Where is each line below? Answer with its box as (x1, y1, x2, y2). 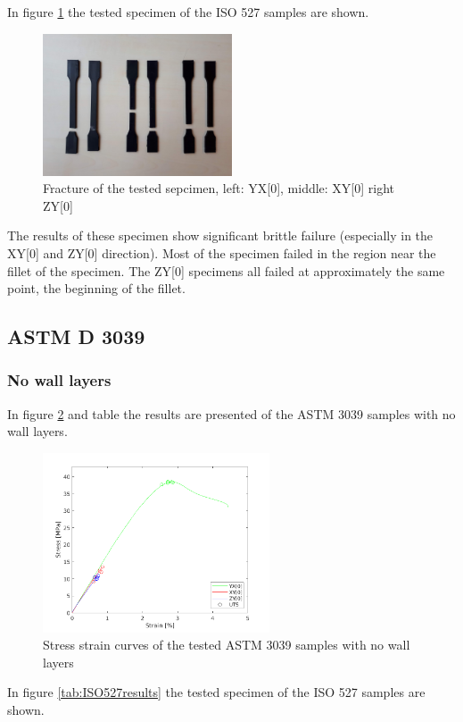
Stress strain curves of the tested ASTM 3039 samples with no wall (43, 635, 410, 654)
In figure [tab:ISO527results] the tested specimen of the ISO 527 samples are (7, 683, 426, 701)
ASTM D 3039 (7, 323, 145, 350)
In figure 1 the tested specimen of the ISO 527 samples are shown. (7, 3, 369, 21)
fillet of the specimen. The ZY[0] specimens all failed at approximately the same (7, 261, 445, 280)
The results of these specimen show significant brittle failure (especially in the (7, 226, 434, 245)
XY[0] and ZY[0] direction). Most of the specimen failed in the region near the (7, 243, 436, 262)
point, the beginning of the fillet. (7, 279, 186, 298)
